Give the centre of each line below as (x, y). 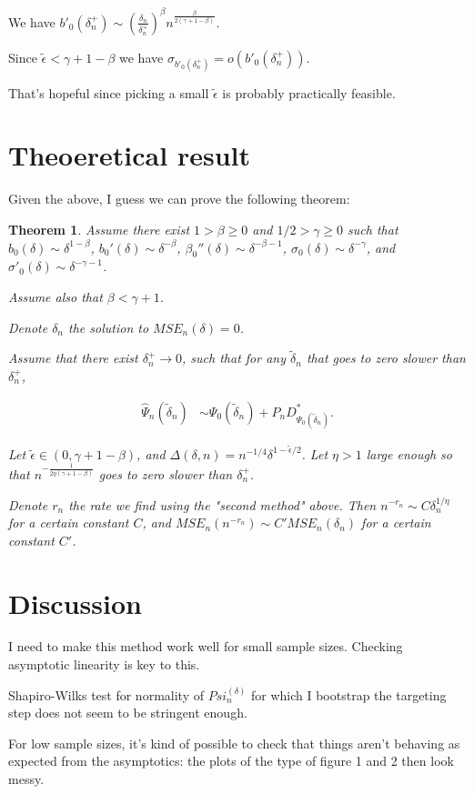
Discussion (75, 603)
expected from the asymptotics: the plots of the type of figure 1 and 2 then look (231, 761)
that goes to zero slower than (386, 358)
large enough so (409, 453)
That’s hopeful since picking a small (109, 92)
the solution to (109, 327)
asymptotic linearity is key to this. (104, 664)
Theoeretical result (129, 155)
